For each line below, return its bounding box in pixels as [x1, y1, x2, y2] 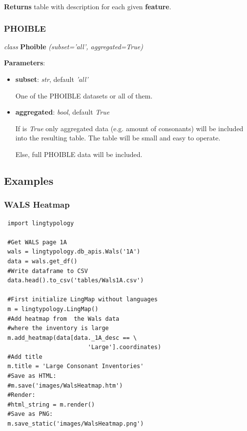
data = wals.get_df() [7, 257, 78, 265]
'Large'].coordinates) [87, 344, 162, 351]
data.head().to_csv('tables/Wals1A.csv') [7, 277, 144, 284]
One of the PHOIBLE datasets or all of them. [15, 90, 153, 100]
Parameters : [4, 58, 45, 68]
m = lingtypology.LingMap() [7, 305, 99, 313]
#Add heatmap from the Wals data [7, 315, 120, 322]
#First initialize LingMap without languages [7, 296, 158, 303]
